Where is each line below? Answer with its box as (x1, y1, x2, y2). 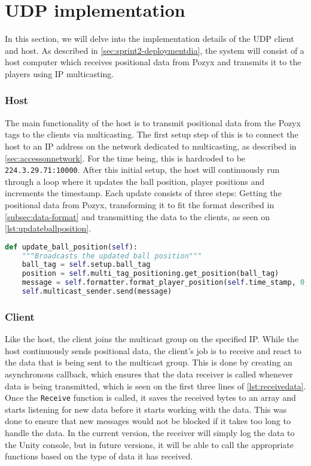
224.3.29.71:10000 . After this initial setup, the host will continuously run (5, 163, 280, 176)
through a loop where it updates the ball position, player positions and (5, 175, 265, 187)
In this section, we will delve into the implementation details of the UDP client (5, 32, 294, 45)
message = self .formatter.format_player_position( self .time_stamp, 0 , (22, 278, 309, 287)
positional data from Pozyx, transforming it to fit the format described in (5, 198, 275, 211)
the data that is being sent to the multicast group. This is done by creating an (5, 356, 292, 368)
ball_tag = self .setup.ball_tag (22, 260, 151, 269)
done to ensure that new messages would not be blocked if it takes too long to (5, 415, 291, 427)
